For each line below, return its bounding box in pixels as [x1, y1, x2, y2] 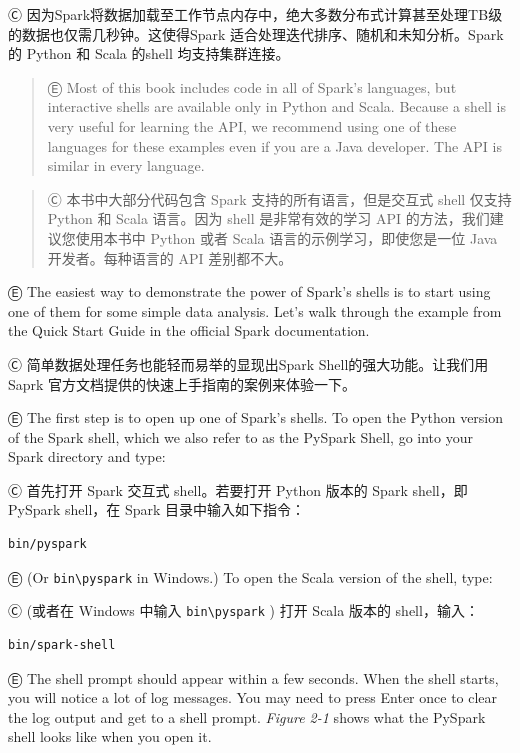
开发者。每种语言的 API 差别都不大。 [47, 247, 293, 268]
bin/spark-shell [8, 637, 116, 652]
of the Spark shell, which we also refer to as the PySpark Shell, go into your [8, 426, 473, 447]
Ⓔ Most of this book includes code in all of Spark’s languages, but [47, 76, 457, 97]
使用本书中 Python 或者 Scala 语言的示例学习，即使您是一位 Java [75, 227, 498, 248]
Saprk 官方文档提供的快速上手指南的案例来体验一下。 [8, 373, 357, 394]
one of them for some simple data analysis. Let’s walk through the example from [8, 300, 502, 321]
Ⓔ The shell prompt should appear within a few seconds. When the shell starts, [8, 667, 499, 688]
